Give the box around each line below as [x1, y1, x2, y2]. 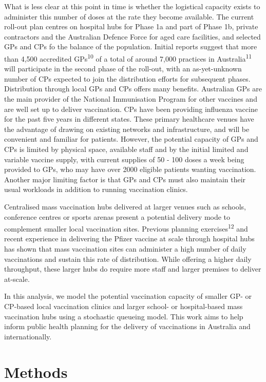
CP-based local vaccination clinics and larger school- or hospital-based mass [4, 300, 243, 311]
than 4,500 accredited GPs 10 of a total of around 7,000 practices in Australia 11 [4, 51, 252, 64]
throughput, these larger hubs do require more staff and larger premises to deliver [4, 263, 261, 274]
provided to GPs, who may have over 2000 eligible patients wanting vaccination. [4, 164, 256, 175]
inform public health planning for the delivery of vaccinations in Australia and [4, 321, 251, 332]
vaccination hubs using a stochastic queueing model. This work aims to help [4, 311, 243, 321]
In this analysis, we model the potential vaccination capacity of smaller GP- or [4, 291, 252, 301]
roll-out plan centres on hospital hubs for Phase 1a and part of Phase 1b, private [4, 21, 258, 32]
